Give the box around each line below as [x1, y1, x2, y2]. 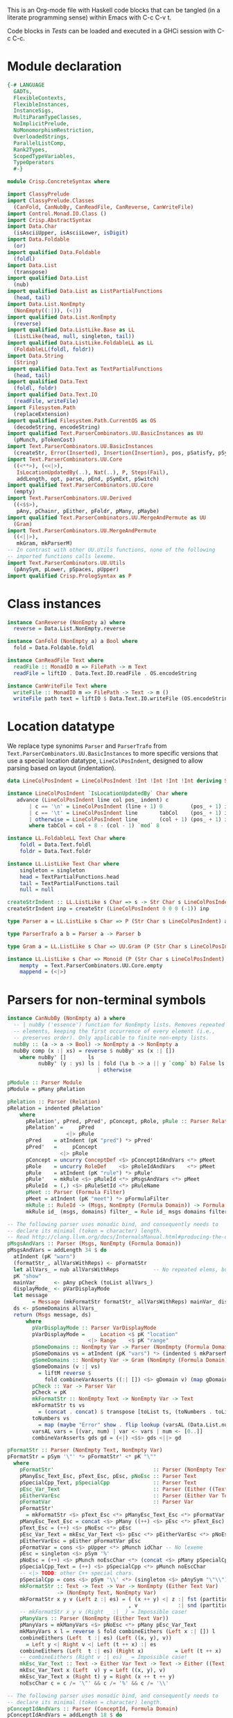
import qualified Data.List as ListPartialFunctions [7, 288, 163, 295]
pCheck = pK [32, 1389, 67, 1396]
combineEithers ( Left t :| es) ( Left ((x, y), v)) [19, 1635, 172, 1641]
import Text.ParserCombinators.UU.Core [7, 456, 123, 463]
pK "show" [13, 1273, 42, 1280]
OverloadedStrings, [13, 133, 70, 140]
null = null [19, 886, 54, 893]
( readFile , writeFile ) [13, 398, 79, 405]
